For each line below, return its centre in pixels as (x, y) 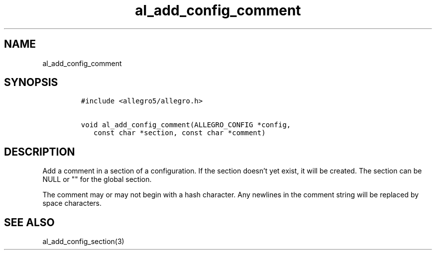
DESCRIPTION (40, 152)
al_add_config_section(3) (83, 242)
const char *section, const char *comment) (180, 133)
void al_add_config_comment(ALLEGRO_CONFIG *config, (186, 125)
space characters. (72, 203)
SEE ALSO (29, 222)
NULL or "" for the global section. (97, 179)
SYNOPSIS (31, 83)
